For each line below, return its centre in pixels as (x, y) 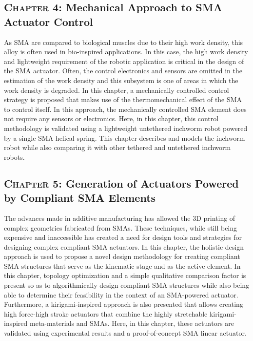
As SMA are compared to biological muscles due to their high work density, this (124, 42)
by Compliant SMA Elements (80, 198)
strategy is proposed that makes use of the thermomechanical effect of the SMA (123, 99)
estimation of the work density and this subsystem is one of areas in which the (121, 80)
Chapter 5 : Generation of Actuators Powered (121, 183)
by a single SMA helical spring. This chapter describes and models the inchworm (125, 138)
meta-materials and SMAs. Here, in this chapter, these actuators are (132, 323)
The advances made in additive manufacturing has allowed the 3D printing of (120, 218)
